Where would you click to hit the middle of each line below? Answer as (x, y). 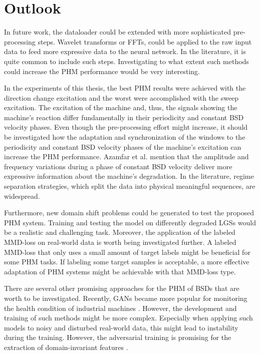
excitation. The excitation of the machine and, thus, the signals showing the (121, 107)
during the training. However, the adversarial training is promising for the (118, 337)
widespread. (22, 196)
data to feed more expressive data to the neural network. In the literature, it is (125, 51)
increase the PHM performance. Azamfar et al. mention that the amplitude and (126, 156)
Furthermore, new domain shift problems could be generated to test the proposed (129, 213)
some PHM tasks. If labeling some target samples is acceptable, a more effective (127, 262)
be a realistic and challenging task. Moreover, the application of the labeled (120, 232)
